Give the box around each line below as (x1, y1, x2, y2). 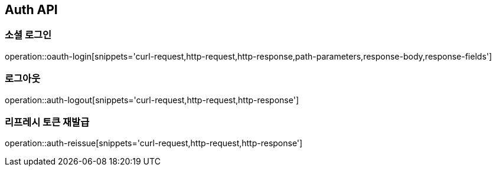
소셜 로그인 (5, 29, 52, 41)
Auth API (5, 2, 58, 17)
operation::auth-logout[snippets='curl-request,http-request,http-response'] (5, 94, 299, 105)
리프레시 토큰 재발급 (5, 116, 90, 128)
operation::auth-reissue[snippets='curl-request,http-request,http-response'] (5, 138, 303, 149)
